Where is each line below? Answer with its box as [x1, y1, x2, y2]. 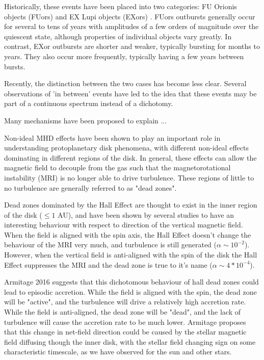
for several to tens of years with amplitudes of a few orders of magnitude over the [4, 21, 259, 32]
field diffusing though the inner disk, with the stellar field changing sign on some [4, 336, 256, 347]
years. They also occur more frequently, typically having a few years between [4, 50, 244, 61]
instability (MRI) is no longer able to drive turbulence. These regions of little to [4, 172, 254, 183]
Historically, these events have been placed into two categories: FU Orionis [4, 1, 237, 11]
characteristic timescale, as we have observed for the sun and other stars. [4, 346, 232, 357]
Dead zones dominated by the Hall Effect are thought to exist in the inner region [4, 199, 257, 210]
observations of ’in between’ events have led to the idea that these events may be [4, 88, 257, 98]
